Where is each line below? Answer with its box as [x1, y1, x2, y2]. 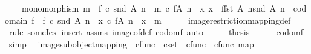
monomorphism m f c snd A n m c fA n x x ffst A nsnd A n [21, 2, 285, 14]
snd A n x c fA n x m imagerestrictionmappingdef [57, 13, 291, 26]
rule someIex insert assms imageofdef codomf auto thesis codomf [8, 25, 303, 38]
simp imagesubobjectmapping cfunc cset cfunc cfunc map [8, 37, 254, 50]
